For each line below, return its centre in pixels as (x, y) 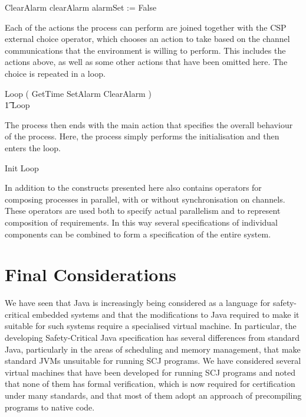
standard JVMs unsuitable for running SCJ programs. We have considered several (153, 361)
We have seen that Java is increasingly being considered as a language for (138, 303)
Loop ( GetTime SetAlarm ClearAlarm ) (78, 93)
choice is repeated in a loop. (55, 73)
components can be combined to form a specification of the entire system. (138, 234)
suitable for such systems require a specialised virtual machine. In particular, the (151, 326)
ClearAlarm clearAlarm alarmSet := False (81, 7)
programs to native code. (50, 407)
